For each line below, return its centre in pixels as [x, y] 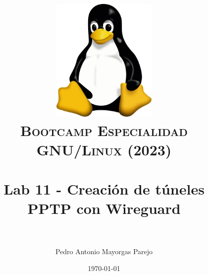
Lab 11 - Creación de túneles [104, 188]
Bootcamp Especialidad [104, 130]
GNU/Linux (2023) [104, 150]
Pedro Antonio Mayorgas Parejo [104, 251]
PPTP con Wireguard [104, 208]
